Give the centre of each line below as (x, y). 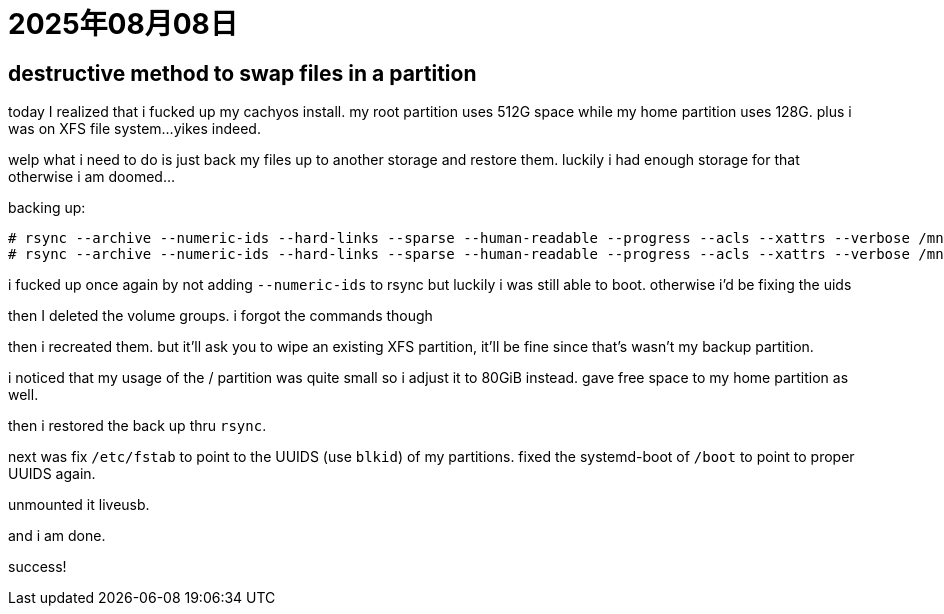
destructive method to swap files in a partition (242, 73)
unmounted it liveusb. (79, 505)
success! (37, 567)
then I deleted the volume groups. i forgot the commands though (220, 316)
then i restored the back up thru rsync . (137, 426)
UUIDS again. (52, 474)
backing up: (47, 208)
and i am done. (57, 536)
